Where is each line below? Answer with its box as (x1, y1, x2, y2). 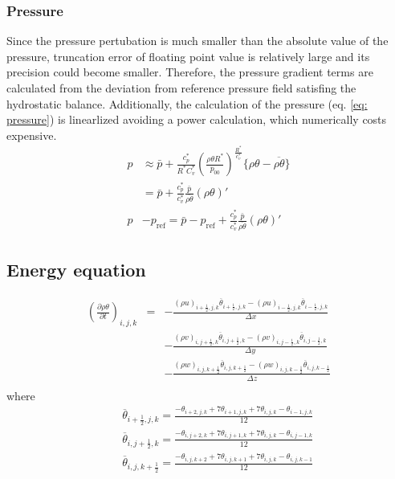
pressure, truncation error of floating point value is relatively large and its (6, 47, 370, 64)
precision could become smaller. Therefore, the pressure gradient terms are (6, 63, 373, 80)
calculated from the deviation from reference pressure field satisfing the (6, 80, 356, 96)
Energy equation (6, 256, 146, 281)
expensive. (6, 126, 57, 143)
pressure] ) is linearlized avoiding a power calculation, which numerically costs (6, 111, 387, 128)
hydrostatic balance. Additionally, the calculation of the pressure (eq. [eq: (6, 95, 368, 112)
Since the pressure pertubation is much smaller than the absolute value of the (6, 32, 389, 49)
